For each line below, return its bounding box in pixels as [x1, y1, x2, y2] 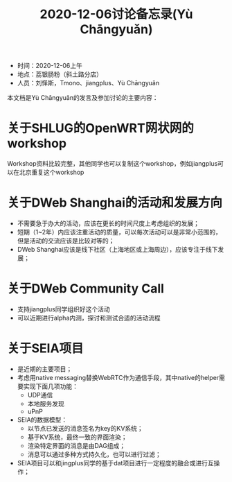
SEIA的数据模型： [17, 415, 68, 424]
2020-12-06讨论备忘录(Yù [39, 6, 193, 22]
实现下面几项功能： [23, 382, 78, 390]
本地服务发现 [27, 399, 64, 408]
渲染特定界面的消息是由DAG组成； [27, 441, 126, 449]
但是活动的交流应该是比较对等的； [17, 236, 115, 245]
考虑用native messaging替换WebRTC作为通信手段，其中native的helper [17, 373, 220, 381]
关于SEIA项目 [7, 341, 84, 356]
